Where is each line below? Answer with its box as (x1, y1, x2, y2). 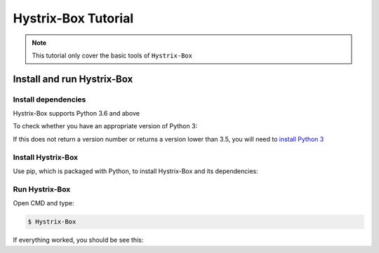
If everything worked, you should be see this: (13, 235, 144, 245)
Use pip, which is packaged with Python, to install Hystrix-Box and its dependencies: (13, 167, 259, 175)
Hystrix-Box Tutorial (13, 11, 133, 26)
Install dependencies (13, 95, 86, 104)
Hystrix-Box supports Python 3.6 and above (13, 109, 140, 118)
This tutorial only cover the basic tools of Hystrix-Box (32, 51, 193, 60)
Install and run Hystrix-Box (13, 73, 133, 85)
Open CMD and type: (13, 199, 74, 207)
